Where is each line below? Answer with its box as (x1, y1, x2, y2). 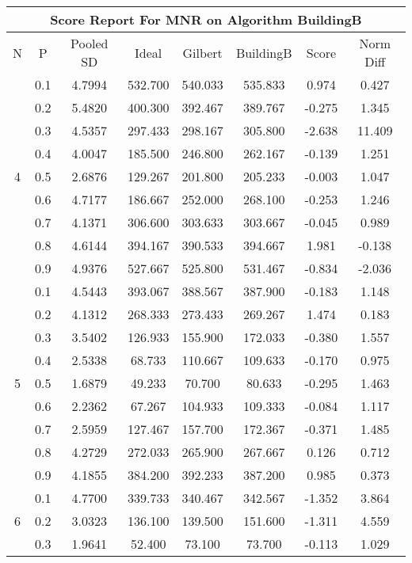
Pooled (71, 34, 109, 52)
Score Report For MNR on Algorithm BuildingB (50, 10, 362, 29)
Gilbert (182, 43, 223, 62)
